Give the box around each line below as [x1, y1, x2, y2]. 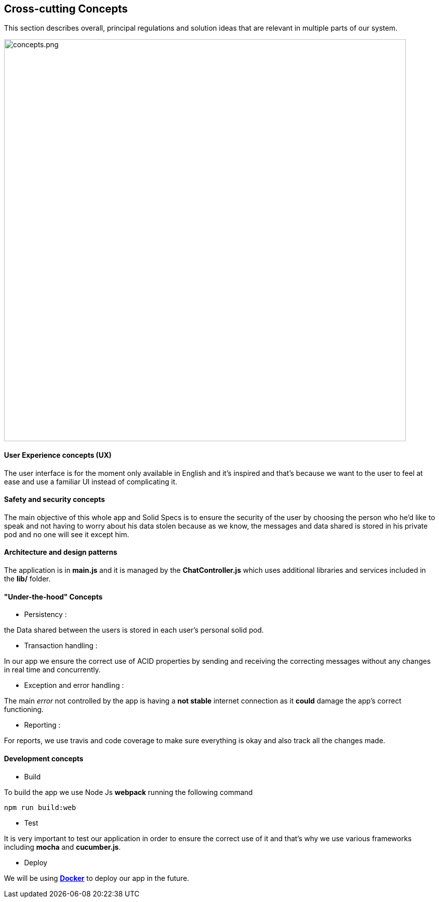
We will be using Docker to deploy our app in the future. [4, 873, 189, 882]
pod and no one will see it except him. [4, 530, 130, 539]
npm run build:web [4, 803, 76, 812]
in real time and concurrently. [4, 665, 101, 674]
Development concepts [4, 754, 83, 763]
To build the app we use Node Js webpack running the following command [4, 787, 253, 796]
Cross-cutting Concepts [4, 3, 128, 15]
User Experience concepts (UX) [4, 451, 112, 460]
